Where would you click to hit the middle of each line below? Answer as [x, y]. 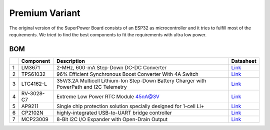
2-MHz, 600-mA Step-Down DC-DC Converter [112, 67]
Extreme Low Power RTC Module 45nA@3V [108, 96]
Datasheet [244, 61]
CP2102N [32, 113]
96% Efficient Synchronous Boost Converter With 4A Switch [127, 74]
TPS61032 [33, 74]
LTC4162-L [34, 84]
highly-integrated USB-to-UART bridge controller [114, 113]
